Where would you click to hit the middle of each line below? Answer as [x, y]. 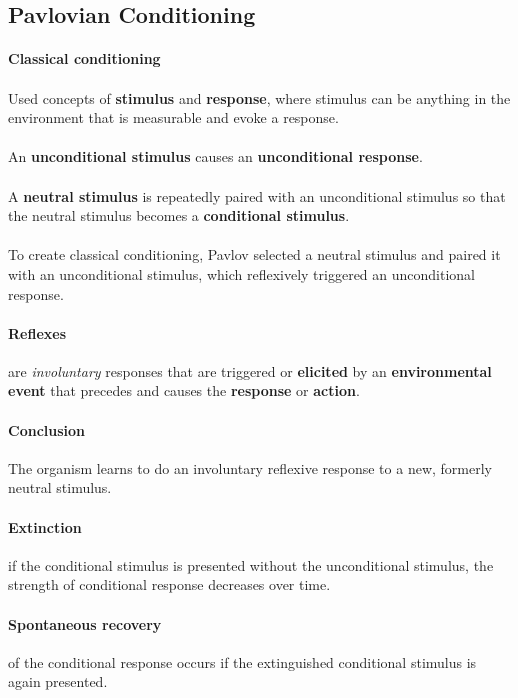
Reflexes [37, 332]
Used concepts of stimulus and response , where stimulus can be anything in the [259, 97]
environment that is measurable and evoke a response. [173, 117]
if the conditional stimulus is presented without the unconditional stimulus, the [251, 564]
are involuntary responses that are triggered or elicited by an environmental [250, 370]
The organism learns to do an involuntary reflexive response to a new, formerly [250, 467]
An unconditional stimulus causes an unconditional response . [215, 156]
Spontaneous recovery [85, 623]
